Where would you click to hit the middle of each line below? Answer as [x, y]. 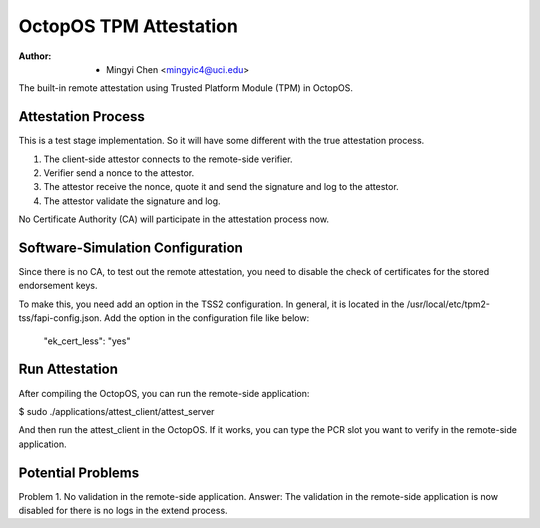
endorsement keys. [58, 286]
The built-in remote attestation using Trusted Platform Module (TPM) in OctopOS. [186, 88]
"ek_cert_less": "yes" [87, 341]
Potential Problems [79, 472]
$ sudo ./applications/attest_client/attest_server [116, 411]
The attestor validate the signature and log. [132, 201]
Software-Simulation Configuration [131, 248]
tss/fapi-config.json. [60, 318]
